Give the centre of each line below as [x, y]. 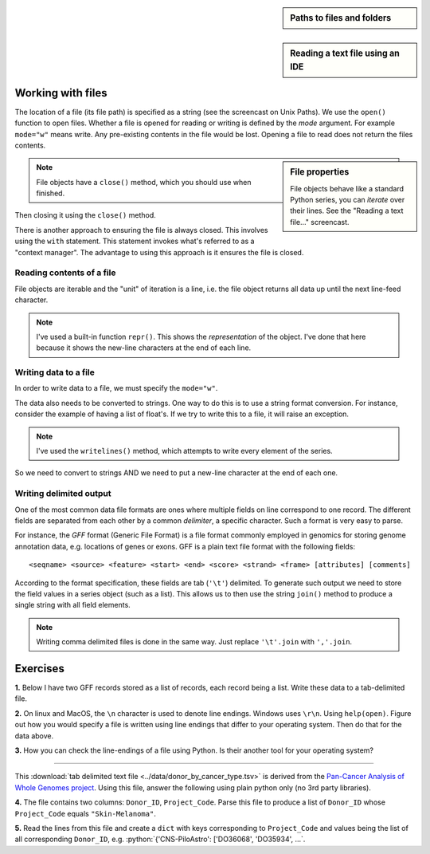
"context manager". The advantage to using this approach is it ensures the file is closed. [159, 252]
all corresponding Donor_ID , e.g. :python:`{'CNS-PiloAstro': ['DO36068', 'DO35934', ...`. [160, 839]
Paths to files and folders [341, 18]
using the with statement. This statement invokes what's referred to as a [135, 241]
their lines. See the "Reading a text [347, 211]
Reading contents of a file [65, 273]
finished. [51, 193]
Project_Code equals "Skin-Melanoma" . [86, 813]
